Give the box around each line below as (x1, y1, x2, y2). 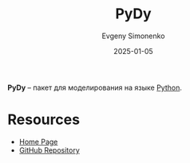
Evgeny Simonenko (101, 31, 165, 41)
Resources (7, 111, 81, 129)
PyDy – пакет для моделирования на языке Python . (7, 83, 183, 92)
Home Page (18, 137, 58, 146)
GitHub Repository (18, 145, 81, 155)
